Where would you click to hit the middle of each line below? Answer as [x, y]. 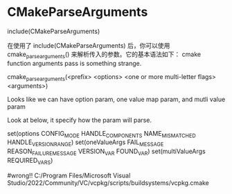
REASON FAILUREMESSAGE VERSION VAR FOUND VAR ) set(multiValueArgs [106, 152]
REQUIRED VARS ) [30, 161]
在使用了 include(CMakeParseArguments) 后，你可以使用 [89, 45]
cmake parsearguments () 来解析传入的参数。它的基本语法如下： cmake [104, 55]
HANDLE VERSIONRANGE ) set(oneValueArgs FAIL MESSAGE [86, 143]
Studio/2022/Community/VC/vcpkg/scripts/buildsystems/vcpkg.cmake [108, 183]
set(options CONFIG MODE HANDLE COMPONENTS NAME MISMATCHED [101, 134]
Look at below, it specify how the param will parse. [80, 120]
